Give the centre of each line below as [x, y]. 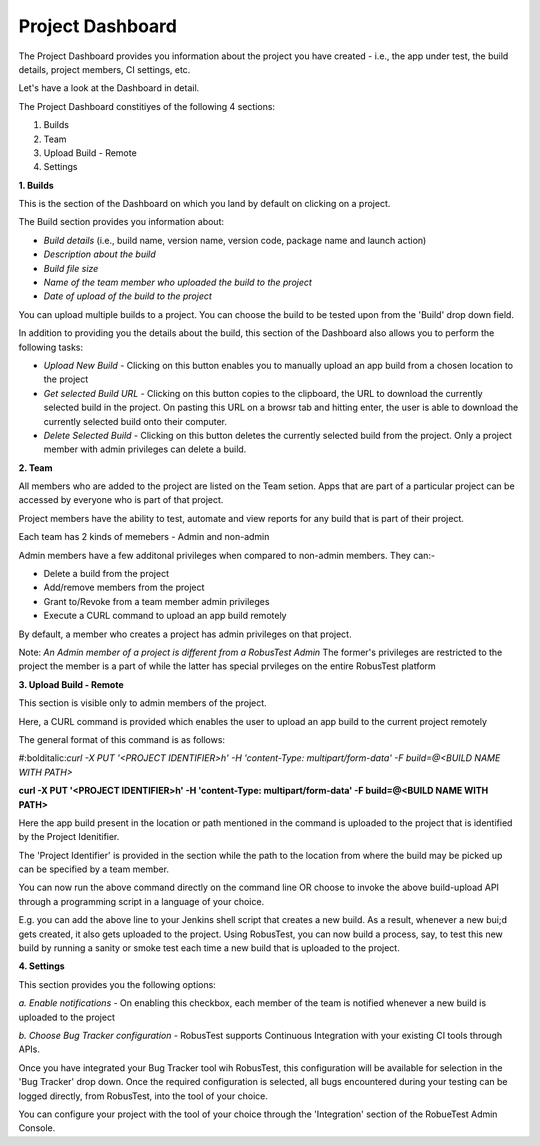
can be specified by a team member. [94, 869]
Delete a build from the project [106, 574]
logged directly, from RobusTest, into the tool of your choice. [143, 1096]
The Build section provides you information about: [121, 222]
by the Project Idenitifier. [69, 837]
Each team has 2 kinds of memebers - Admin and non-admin [144, 537]
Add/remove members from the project [124, 587]
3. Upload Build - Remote [71, 684]
